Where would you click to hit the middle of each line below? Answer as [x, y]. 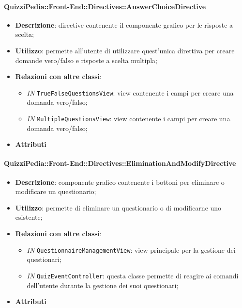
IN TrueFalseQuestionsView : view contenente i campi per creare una [130, 92]
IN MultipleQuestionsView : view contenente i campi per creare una [129, 119]
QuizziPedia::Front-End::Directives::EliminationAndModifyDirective [120, 163]
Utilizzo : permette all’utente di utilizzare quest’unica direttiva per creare [125, 50]
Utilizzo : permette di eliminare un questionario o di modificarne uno [118, 207]
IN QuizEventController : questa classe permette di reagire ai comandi [133, 275]
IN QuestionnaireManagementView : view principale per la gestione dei [131, 250]
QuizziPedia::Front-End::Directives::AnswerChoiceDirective [105, 6]
